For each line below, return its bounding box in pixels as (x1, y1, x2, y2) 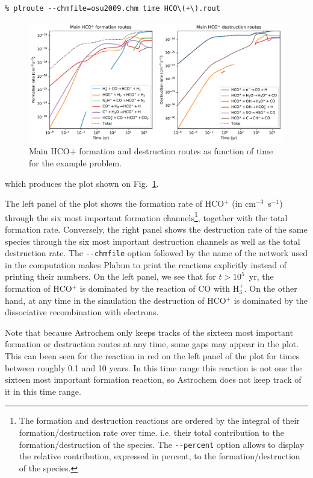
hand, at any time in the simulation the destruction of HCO (5, 294, 226, 306)
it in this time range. (5, 385, 81, 397)
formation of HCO (5, 282, 72, 294)
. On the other (244, 282, 297, 294)
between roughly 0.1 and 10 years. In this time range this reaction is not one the (5, 361, 302, 374)
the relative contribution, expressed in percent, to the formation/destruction (19, 450, 300, 462)
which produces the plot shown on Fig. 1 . (5, 177, 159, 189)
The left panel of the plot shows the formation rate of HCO (5, 197, 225, 210)
